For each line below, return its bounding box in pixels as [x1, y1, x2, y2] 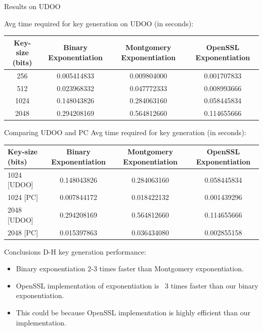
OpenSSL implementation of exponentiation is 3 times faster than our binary [16, 280, 258, 291]
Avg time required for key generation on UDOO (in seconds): [4, 18, 194, 28]
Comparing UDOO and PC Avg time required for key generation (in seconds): [4, 127, 246, 138]
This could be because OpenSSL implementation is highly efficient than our [16, 307, 251, 318]
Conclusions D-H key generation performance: [4, 246, 146, 257]
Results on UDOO [4, 1, 61, 11]
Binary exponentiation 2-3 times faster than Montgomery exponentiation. [16, 263, 244, 274]
